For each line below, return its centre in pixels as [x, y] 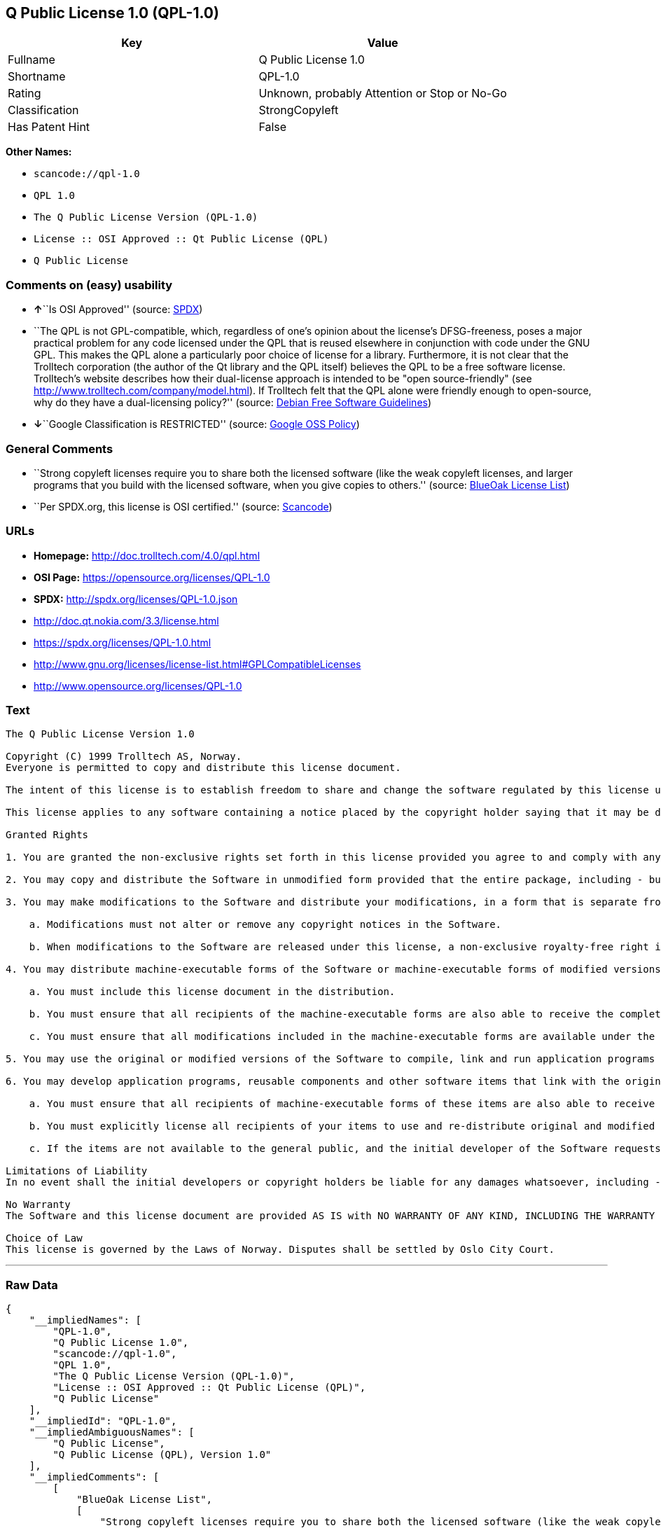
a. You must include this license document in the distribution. [212, 992]
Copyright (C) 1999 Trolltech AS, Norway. [124, 757]
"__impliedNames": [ [85, 1320]
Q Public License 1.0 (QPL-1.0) [112, 13]
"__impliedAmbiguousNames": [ [112, 1432]
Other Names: [39, 152]
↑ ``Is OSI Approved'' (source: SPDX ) [118, 310]
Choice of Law [44, 1238]
